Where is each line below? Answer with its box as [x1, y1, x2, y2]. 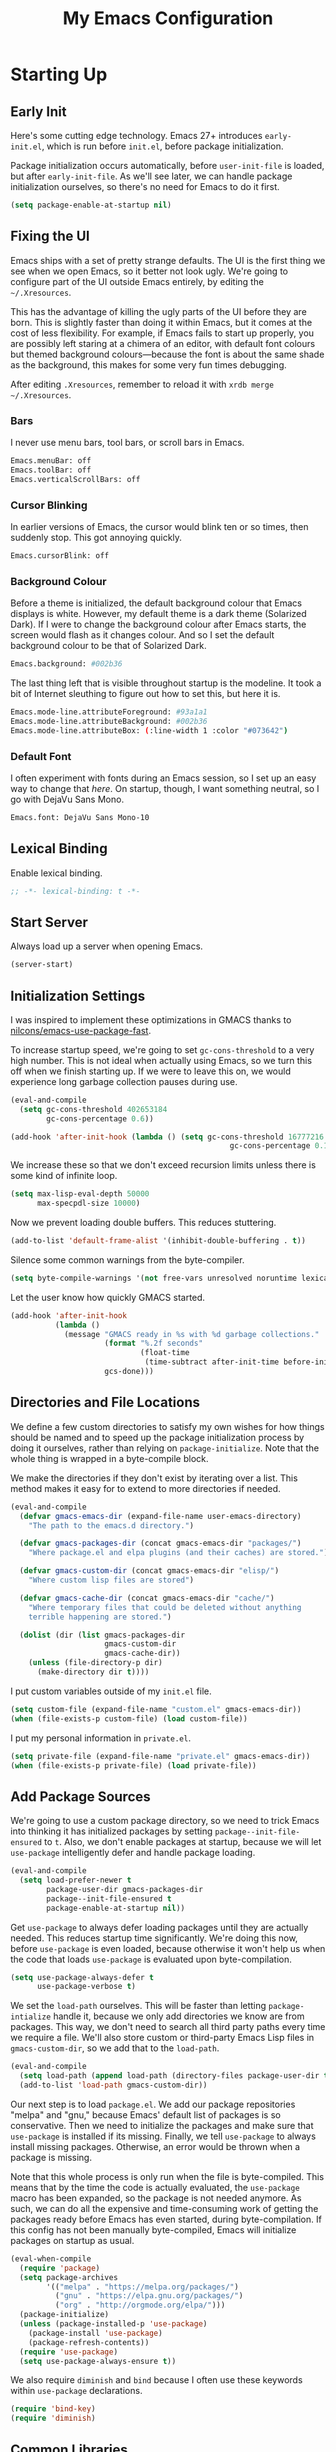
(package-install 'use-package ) [28, 2328, 163, 2338]
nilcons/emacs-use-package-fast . [10, 1024, 152, 1036]
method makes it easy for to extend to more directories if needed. [10, 1482, 282, 1494]
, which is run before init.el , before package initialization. [41, 140, 284, 152]
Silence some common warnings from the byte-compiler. [10, 1253, 245, 1266]
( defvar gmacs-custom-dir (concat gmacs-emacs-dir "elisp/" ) [19, 1566, 280, 1576]
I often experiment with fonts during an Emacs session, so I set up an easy [10, 772, 317, 784]
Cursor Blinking [10, 498, 88, 512]
